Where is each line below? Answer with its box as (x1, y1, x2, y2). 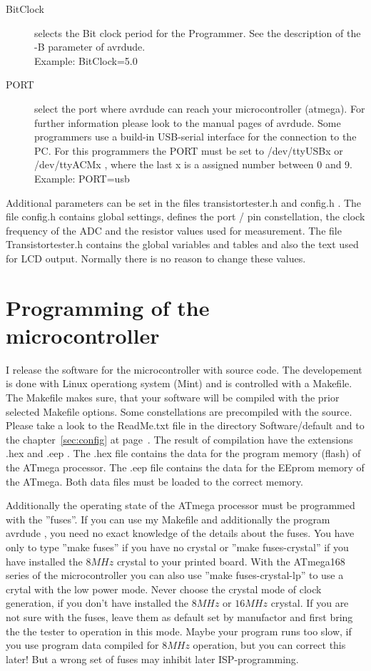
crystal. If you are (270, 595, 349, 610)
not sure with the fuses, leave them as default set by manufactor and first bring (6, 609, 353, 624)
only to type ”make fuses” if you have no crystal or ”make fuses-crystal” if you (6, 539, 349, 554)
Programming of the (6, 292, 210, 322)
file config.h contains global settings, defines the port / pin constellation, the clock (6, 209, 365, 224)
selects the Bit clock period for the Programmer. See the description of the (34, 25, 361, 40)
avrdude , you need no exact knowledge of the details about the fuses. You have (6, 526, 355, 541)
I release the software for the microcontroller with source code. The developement (6, 362, 362, 377)
